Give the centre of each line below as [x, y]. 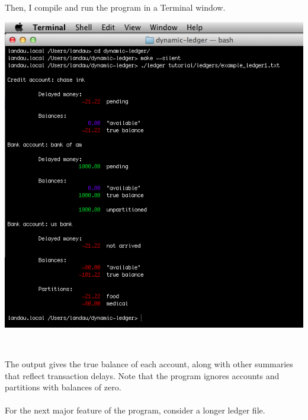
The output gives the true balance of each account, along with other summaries [149, 363]
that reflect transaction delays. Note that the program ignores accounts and [142, 375]
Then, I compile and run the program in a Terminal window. [115, 7]
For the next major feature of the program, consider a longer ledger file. [135, 410]
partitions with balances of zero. [63, 387]
